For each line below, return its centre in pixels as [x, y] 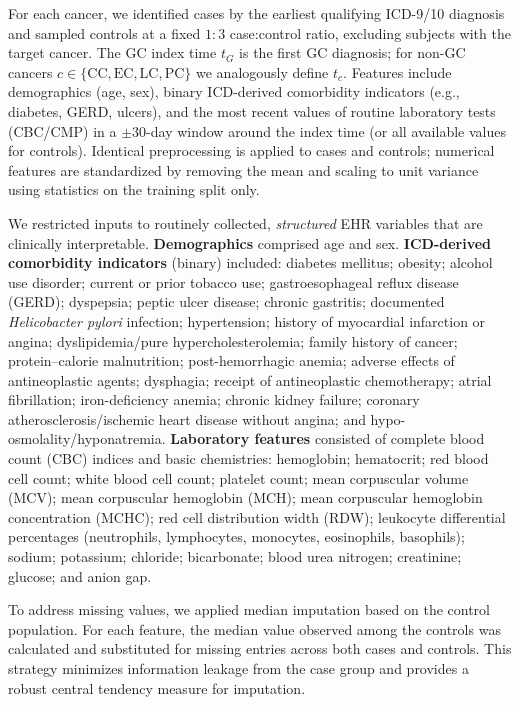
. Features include [397, 71]
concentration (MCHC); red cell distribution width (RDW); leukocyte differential [257, 516]
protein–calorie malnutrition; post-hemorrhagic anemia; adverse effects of [231, 360]
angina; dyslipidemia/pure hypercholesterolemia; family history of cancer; [233, 340]
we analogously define [262, 71]
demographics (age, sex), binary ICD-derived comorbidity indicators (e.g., [234, 91]
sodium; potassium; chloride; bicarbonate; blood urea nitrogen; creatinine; [235, 556]
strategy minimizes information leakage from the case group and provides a [238, 668]
